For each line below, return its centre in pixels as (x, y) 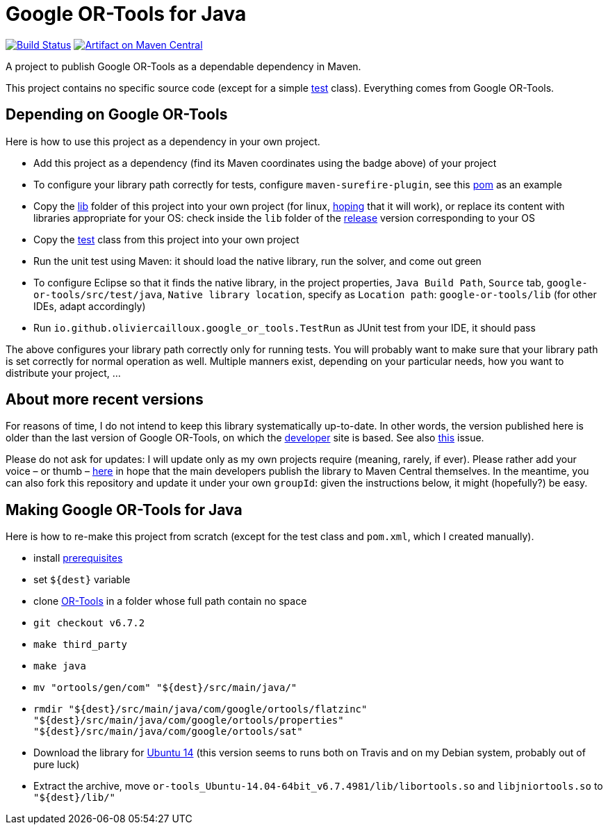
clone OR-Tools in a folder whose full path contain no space (170, 601)
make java (60, 666)
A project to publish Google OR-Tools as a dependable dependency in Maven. (183, 66)
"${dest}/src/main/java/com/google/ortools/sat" (168, 732)
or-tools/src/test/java (98, 294)
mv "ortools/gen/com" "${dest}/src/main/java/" (165, 688)
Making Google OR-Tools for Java (124, 510)
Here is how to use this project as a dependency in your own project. (163, 141)
